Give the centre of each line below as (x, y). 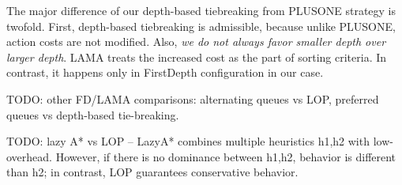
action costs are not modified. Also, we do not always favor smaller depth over (196, 42)
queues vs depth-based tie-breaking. (93, 114)
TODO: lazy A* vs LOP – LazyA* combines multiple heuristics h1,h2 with (188, 141)
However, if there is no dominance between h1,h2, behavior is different (226, 156)
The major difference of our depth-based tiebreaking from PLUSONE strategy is (201, 10)
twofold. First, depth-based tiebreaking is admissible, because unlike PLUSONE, (201, 26)
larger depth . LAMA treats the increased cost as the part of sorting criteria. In (197, 57)
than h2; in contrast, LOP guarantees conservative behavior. (152, 172)
